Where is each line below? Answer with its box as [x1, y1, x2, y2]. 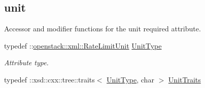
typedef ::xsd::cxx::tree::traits [4, 74, 95, 84]
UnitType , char [107, 74, 154, 84]
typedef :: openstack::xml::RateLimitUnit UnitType [4, 40, 162, 51]
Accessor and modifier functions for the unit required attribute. [4, 23, 201, 34]
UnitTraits [168, 74, 201, 84]
